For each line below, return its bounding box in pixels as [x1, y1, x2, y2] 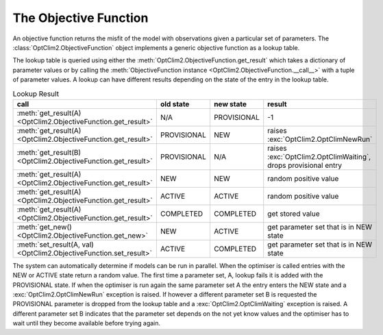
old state [160, 99, 190, 109]
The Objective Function [12, 10, 149, 25]
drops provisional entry [267, 160, 343, 170]
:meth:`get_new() [16, 222, 72, 232]
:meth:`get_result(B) [16, 147, 82, 157]
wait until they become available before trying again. [12, 319, 161, 327]
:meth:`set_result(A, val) [16, 240, 94, 249]
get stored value [267, 209, 320, 219]
